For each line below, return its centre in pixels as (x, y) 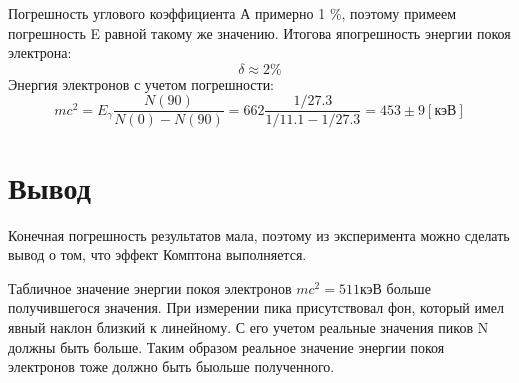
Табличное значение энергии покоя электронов (150, 287)
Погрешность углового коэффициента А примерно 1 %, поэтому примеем (232, 13)
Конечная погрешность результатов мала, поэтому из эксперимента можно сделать (259, 234)
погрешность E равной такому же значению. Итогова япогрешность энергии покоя (259, 32)
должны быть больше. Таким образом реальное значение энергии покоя (226, 346)
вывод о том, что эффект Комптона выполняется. (157, 254)
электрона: (40, 52)
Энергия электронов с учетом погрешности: (141, 83)
